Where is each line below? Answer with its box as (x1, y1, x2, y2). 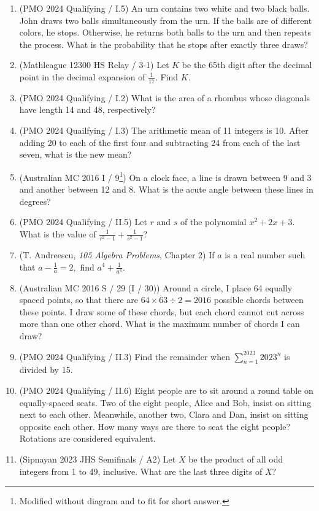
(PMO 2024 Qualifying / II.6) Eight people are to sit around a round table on (19, 384, 313, 397)
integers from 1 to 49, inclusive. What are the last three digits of (19, 464, 263, 477)
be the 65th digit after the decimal (182, 58, 312, 71)
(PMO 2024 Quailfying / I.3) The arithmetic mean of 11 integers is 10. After (19, 123, 309, 136)
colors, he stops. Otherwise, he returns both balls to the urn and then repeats (19, 26, 312, 39)
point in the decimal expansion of (19, 70, 145, 83)
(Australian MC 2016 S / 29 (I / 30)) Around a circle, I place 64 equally (19, 281, 293, 294)
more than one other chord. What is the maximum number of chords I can (19, 317, 300, 330)
